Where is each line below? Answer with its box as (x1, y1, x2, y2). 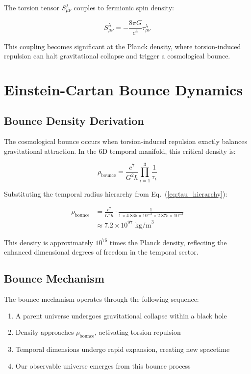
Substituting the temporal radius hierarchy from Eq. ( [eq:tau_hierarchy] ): (4, 188, 227, 199)
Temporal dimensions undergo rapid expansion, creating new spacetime (15, 344, 230, 354)
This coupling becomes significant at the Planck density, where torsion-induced (4, 41, 241, 51)
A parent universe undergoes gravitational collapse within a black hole (15, 310, 227, 320)
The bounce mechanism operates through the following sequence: (4, 294, 199, 304)
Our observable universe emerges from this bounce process (15, 360, 191, 371)
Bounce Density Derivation (4, 113, 144, 128)
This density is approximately (4, 237, 93, 247)
